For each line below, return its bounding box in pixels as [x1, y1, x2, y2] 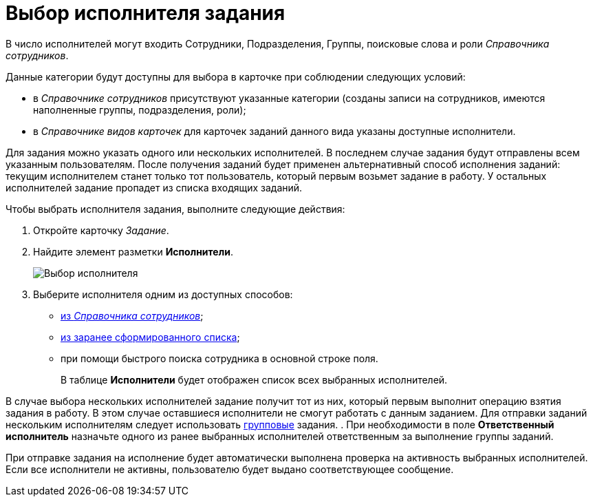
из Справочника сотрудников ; [61, 309, 204, 322]
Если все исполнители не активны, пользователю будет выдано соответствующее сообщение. [6, 463, 454, 475]
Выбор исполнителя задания [6, 1, 285, 25]
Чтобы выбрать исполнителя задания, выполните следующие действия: [6, 202, 345, 215]
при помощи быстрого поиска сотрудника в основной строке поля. [61, 352, 378, 364]
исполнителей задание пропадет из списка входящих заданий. [6, 181, 303, 194]
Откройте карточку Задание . [33, 224, 169, 236]
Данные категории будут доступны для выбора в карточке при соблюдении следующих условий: [6, 70, 466, 83]
